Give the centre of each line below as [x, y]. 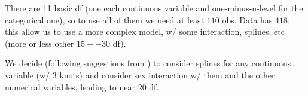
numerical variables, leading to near [70, 87]
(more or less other [39, 43]
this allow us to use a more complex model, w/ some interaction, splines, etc [145, 31]
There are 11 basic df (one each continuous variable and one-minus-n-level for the [154, 8]
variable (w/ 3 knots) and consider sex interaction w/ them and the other [140, 75]
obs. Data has [247, 19]
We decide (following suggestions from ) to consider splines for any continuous [148, 63]
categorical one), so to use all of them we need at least [105, 19]
